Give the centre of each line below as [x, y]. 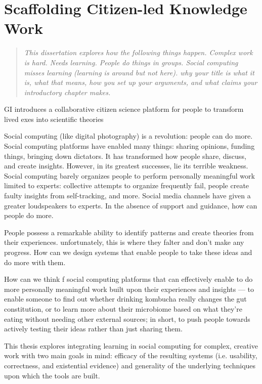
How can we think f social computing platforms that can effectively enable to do [128, 279]
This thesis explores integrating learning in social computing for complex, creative [131, 345]
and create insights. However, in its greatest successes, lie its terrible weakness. [126, 166]
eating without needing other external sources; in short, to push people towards [127, 318]
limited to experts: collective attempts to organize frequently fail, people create [127, 185]
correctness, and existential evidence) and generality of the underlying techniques [130, 365]
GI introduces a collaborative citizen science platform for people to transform [124, 109]
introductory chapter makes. [67, 92]
